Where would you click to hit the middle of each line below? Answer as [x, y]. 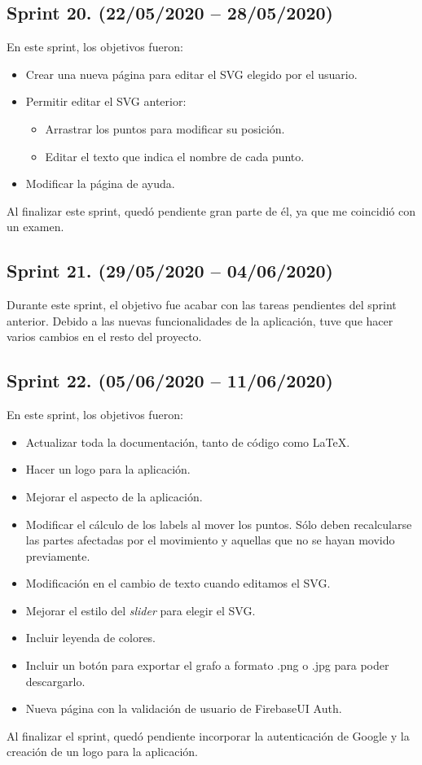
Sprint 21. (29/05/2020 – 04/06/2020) [170, 271]
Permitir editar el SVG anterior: [106, 101]
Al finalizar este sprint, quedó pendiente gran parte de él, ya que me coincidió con [211, 210]
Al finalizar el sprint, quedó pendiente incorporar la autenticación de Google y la [208, 735]
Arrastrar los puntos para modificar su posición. [165, 128]
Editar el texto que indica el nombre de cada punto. [175, 156]
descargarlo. [55, 681]
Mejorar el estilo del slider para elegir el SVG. [141, 610]
